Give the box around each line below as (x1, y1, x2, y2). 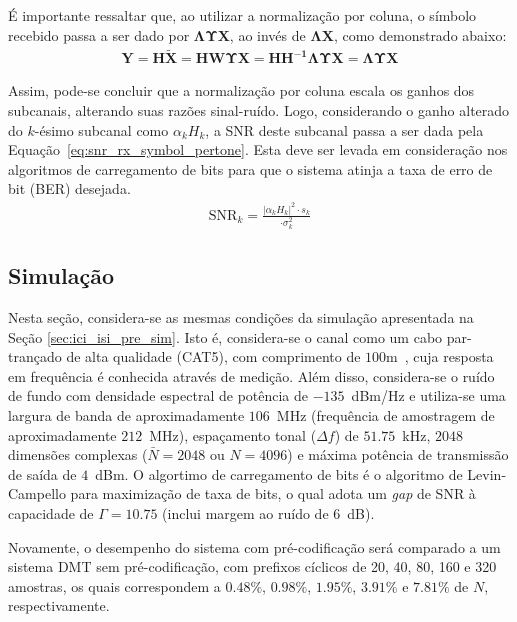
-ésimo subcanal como (34, 119, 169, 140)
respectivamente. (8, 595, 110, 616)
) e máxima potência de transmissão (287, 444, 509, 465)
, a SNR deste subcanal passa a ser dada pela (205, 119, 484, 140)
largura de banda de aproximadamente (8, 404, 245, 425)
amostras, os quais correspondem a (8, 575, 221, 596)
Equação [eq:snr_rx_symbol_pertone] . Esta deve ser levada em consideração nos (8, 139, 508, 160)
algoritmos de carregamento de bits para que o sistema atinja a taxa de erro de (8, 158, 493, 179)
